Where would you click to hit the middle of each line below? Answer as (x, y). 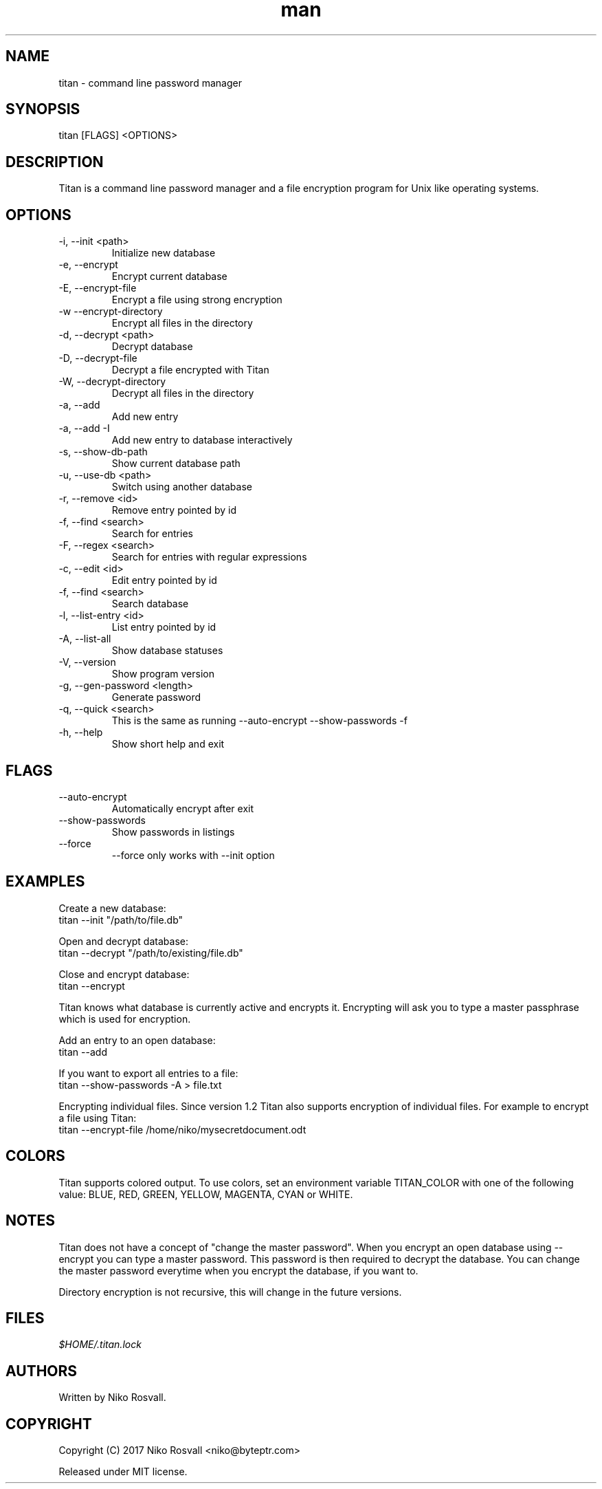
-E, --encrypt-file (98, 288)
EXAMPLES (45, 882)
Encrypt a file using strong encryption (197, 300)
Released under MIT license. (123, 1472)
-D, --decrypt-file (98, 358)
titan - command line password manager (150, 83)
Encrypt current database (169, 276)
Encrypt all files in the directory (182, 323)
